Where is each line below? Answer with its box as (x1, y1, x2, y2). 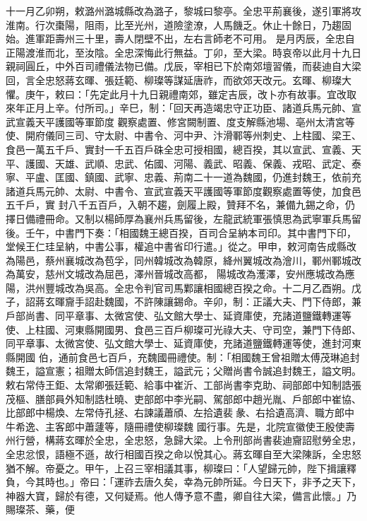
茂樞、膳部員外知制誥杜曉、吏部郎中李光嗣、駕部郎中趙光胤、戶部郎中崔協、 (6, 391, 361, 406)
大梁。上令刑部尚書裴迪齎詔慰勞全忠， (183, 433, 361, 447)
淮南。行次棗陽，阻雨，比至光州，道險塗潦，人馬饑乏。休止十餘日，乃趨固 (6, 17, 351, 32)
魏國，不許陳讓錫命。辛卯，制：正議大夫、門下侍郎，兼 (104, 294, 361, 309)
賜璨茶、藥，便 (6, 502, 75, 517)
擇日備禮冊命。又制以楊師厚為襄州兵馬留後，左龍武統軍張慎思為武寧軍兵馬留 (6, 211, 361, 226)
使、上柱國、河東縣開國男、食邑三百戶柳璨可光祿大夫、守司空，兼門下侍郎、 (6, 322, 361, 336)
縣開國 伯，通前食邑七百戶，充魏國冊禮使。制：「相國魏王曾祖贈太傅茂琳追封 (6, 349, 360, 364)
